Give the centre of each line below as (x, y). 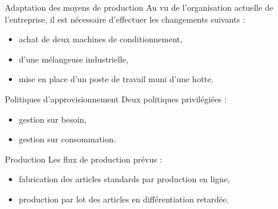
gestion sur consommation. (67, 139)
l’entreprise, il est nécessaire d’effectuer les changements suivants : (125, 19)
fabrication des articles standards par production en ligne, (124, 179)
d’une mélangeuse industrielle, (74, 59)
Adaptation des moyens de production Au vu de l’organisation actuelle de (139, 7)
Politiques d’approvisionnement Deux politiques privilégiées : (116, 99)
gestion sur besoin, (53, 119)
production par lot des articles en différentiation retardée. (124, 199)
